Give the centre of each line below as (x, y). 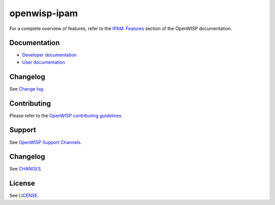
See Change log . (27, 89)
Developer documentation (49, 55)
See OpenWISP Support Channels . (46, 142)
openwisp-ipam (44, 13)
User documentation (44, 62)
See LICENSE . (24, 195)
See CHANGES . (26, 169)
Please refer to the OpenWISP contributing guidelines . (66, 115)
